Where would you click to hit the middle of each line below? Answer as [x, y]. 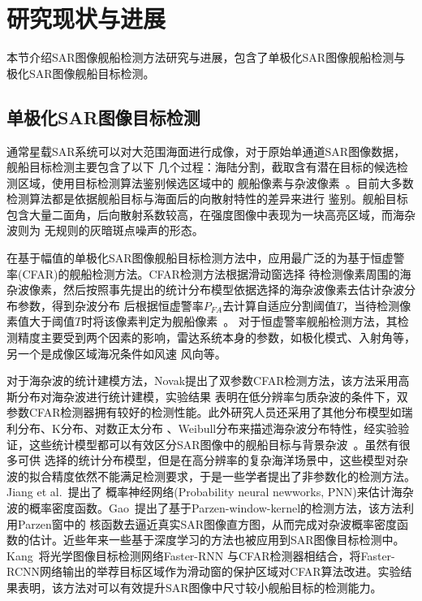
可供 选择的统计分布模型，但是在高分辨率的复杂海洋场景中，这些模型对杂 [213, 460]
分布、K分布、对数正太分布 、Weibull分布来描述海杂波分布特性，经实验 [208, 428]
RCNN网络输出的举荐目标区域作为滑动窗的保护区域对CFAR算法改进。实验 [204, 571]
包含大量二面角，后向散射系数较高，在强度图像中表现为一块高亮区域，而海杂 [211, 214]
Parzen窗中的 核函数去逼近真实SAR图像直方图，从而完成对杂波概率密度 [207, 523]
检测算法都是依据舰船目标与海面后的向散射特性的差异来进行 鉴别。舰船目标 [207, 199]
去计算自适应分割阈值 [280, 305]
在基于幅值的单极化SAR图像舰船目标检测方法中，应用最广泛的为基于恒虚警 [206, 258]
